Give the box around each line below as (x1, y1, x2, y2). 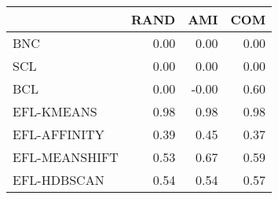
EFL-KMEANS (13, 102, 97, 120)
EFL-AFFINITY (13, 125, 104, 143)
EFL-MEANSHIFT (13, 148, 119, 166)
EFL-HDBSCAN (13, 171, 104, 189)
